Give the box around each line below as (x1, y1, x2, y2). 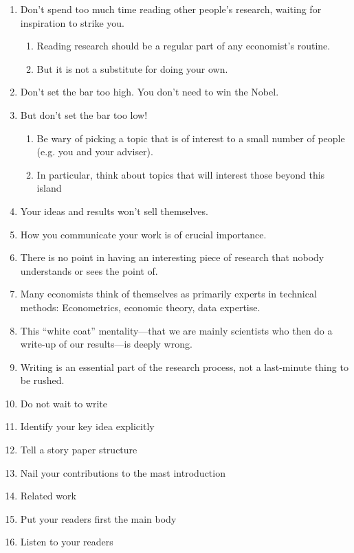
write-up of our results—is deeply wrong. (20, 337, 192, 351)
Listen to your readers (20, 534, 113, 549)
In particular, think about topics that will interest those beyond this (36, 167, 325, 181)
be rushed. (20, 373, 65, 387)
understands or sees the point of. (20, 263, 158, 278)
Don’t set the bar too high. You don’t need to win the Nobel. (20, 84, 279, 99)
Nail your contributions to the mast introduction (20, 465, 225, 479)
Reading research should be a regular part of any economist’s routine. (36, 38, 331, 53)
